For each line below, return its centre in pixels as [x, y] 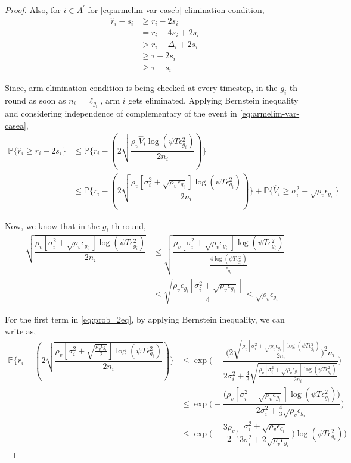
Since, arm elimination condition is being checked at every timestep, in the [141, 88]
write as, [21, 331]
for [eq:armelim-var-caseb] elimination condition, [176, 10]
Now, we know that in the [52, 225]
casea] [15, 125]
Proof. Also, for [33, 10]
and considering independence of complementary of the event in [121, 113]
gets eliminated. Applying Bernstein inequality [213, 100]
